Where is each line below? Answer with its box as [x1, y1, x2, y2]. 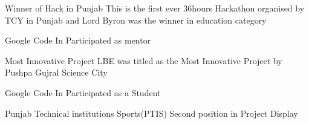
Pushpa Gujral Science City [5, 66, 108, 79]
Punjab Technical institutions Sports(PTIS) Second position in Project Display [5, 106, 298, 119]
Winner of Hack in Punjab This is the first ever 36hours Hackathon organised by [5, 2, 305, 14]
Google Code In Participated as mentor [5, 34, 151, 47]
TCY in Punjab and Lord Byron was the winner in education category [5, 13, 267, 26]
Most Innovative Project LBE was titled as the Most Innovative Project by [5, 54, 282, 67]
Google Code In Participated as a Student [5, 86, 161, 99]
